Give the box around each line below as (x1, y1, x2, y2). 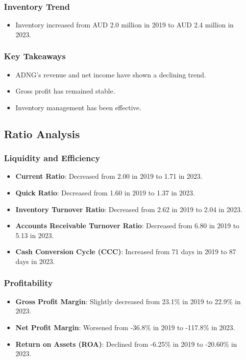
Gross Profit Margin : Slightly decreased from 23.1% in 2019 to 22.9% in (15, 296, 241, 306)
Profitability (4, 277, 53, 289)
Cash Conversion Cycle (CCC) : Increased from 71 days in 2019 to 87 (15, 246, 236, 257)
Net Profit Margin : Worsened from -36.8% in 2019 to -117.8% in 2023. (15, 322, 235, 332)
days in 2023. (15, 256, 55, 266)
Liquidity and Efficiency (4, 152, 100, 164)
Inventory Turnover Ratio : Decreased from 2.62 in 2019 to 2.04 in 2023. (15, 204, 243, 214)
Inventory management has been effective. (15, 102, 142, 112)
